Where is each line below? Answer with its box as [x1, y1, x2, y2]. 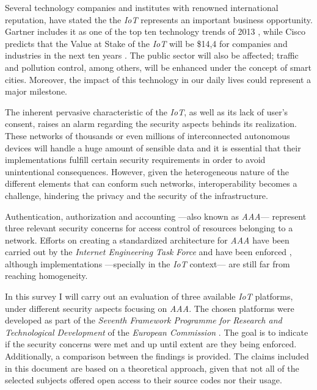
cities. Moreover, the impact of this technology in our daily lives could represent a [5, 73, 311, 85]
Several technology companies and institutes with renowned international [5, 1, 279, 13]
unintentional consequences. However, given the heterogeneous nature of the [5, 165, 290, 178]
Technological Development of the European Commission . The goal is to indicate [5, 325, 308, 338]
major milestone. [5, 85, 68, 98]
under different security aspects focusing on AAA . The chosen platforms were [5, 302, 294, 314]
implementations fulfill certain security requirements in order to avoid [5, 153, 266, 166]
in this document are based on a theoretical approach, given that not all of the [5, 361, 299, 374]
